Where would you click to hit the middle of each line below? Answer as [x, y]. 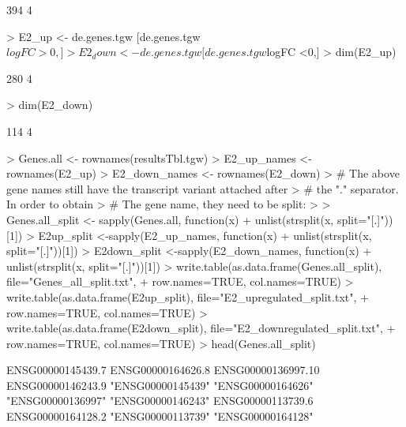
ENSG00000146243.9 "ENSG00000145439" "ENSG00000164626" [160, 385]
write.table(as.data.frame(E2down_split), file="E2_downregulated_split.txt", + [201, 328]
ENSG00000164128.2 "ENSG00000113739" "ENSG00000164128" [160, 416]
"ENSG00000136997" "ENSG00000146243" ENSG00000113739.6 [160, 401]
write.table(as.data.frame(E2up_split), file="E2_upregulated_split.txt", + [188, 296]
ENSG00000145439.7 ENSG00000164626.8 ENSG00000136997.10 [163, 370]
